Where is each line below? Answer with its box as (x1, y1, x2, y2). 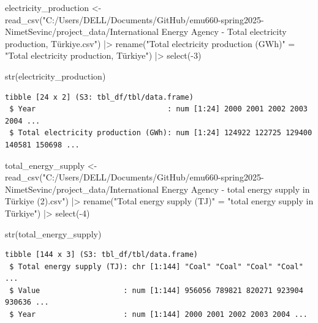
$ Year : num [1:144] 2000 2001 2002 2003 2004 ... (9, 310, 308, 319)
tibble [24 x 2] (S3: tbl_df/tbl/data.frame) (5, 92, 194, 102)
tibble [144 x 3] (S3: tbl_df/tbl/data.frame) (5, 250, 198, 259)
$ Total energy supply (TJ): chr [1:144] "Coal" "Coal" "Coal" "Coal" (9, 262, 303, 271)
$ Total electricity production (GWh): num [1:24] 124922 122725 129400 (9, 128, 312, 138)
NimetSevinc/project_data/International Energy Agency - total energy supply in (5, 182, 310, 195)
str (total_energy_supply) (5, 227, 102, 240)
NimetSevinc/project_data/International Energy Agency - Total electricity (5, 25, 287, 38)
